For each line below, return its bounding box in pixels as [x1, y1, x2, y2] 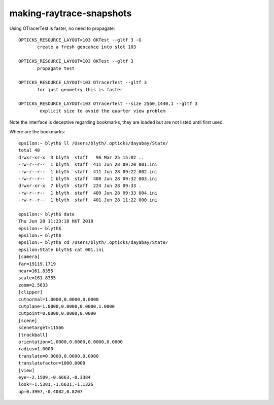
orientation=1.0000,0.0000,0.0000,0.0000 [18, 339, 123, 345]
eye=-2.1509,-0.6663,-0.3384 [18, 374, 91, 380]
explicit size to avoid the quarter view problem [40, 108, 166, 114]
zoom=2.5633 [18, 282, 48, 288]
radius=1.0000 [18, 346, 53, 352]
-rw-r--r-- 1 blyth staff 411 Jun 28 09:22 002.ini [18, 169, 158, 174]
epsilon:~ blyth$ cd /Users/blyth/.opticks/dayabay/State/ [18, 240, 168, 245]
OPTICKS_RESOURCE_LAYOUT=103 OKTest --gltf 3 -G [18, 37, 142, 43]
